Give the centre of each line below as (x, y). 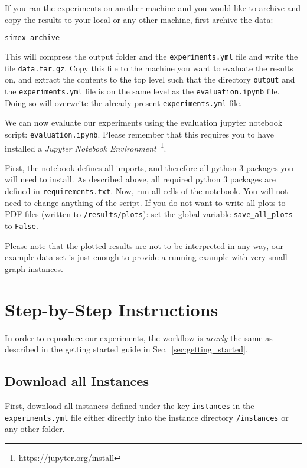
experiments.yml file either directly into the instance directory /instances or (147, 417)
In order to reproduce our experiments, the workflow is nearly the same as (139, 337)
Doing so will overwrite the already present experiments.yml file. (123, 102)
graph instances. (34, 268)
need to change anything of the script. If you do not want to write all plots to (145, 202)
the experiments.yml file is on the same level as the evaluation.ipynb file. (142, 91)
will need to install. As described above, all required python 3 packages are (140, 179)
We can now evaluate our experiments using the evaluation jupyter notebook (144, 122)
